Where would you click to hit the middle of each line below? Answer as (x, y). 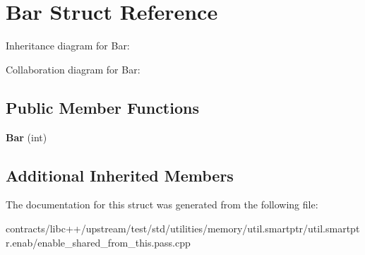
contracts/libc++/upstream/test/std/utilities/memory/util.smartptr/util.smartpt (183, 228)
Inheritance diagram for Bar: (68, 46)
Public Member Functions (102, 107)
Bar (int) (26, 137)
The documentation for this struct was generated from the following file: (162, 204)
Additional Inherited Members (120, 175)
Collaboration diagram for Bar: (73, 69)
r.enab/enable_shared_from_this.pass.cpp (98, 242)
